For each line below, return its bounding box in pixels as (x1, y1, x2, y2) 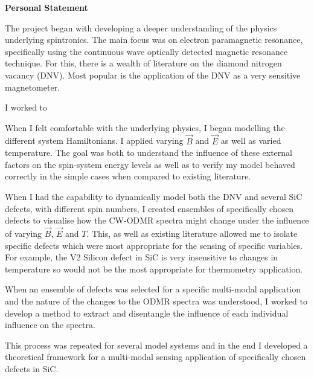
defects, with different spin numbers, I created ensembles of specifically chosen (5, 202, 294, 214)
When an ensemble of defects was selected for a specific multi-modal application (5, 283, 301, 295)
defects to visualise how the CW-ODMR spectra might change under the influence (5, 214, 309, 227)
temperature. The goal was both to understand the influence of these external (5, 146, 292, 159)
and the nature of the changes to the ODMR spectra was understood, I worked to (5, 294, 307, 307)
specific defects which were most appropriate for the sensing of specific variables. (5, 239, 303, 251)
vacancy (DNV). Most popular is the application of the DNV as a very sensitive (5, 68, 301, 81)
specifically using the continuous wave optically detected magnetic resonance (5, 45, 288, 57)
